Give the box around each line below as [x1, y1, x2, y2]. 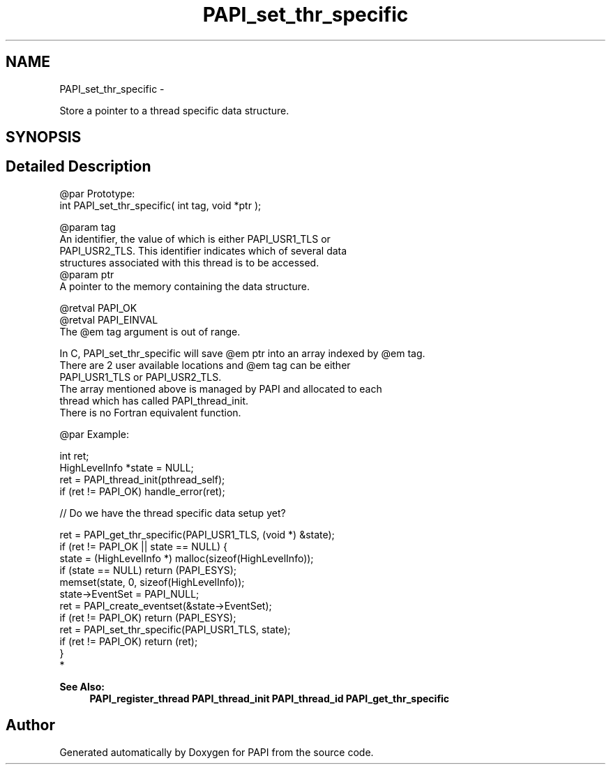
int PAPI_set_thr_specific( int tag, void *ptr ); [59, 199, 262, 211]
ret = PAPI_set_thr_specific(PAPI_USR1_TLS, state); [59, 623, 291, 635]
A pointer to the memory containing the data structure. [59, 280, 310, 292]
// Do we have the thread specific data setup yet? [59, 506, 286, 519]
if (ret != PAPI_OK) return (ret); [59, 635, 198, 647]
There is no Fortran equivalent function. [59, 406, 241, 418]
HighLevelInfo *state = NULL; [59, 461, 194, 474]
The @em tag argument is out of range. [59, 325, 241, 338]
